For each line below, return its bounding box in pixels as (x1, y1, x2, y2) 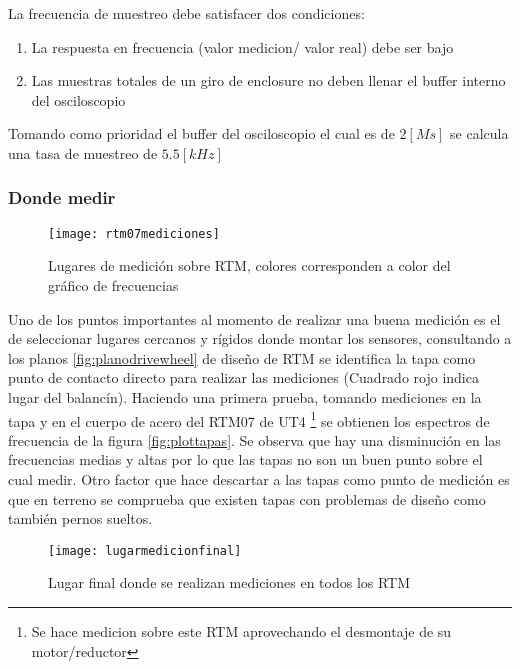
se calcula (450, 123, 509, 144)
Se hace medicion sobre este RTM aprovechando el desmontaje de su (31, 621, 452, 642)
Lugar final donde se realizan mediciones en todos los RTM (48, 572, 411, 593)
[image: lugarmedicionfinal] (48, 543, 242, 558)
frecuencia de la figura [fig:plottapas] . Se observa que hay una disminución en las (8, 429, 501, 450)
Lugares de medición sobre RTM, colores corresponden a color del (48, 255, 451, 276)
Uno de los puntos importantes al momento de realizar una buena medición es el (8, 308, 501, 329)
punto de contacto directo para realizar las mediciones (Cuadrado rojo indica (8, 367, 479, 388)
